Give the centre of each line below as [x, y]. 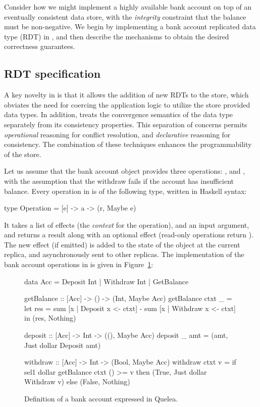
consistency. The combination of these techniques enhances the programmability [128, 144]
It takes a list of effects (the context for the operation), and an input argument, [127, 224]
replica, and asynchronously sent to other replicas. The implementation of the [124, 254]
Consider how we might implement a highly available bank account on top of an [128, 7]
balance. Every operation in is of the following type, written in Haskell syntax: [125, 191]
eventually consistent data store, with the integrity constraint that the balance [125, 16]
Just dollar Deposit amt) [63, 345]
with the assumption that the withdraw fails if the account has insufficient [119, 181]
